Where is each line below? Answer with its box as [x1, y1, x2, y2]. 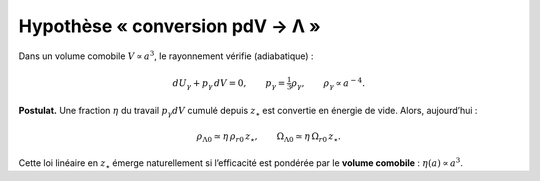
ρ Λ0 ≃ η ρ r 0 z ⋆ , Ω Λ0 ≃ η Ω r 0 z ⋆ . [196, 131, 342, 144]
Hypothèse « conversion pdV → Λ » [18, 15, 322, 37]
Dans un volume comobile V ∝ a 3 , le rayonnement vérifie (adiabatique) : [18, 48, 314, 62]
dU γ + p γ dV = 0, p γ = [172, 77, 286, 91]
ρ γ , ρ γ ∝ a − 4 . [291, 75, 365, 91]
